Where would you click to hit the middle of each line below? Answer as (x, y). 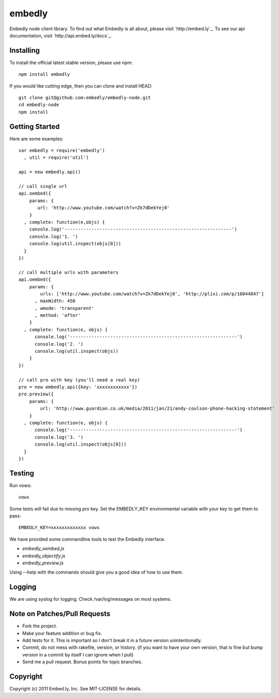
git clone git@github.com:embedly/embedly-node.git (85, 98)
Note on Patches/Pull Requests (60, 614)
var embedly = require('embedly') (62, 151)
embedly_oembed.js (43, 548)
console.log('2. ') (59, 344)
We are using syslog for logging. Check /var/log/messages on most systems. (91, 599)
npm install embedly (44, 75)
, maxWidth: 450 (55, 301)
